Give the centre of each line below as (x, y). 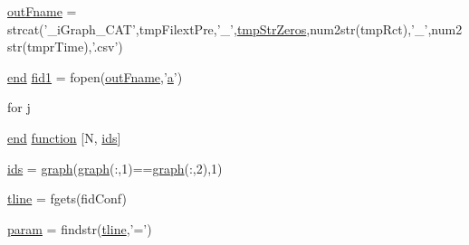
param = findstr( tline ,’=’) (80, 228)
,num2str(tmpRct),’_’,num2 (384, 28)
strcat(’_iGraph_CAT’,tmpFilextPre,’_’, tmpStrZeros (157, 28)
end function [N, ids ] (64, 137)
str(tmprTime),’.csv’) (65, 47)
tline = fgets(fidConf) (67, 198)
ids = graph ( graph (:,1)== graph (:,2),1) (115, 168)
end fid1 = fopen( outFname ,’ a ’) (95, 76)
